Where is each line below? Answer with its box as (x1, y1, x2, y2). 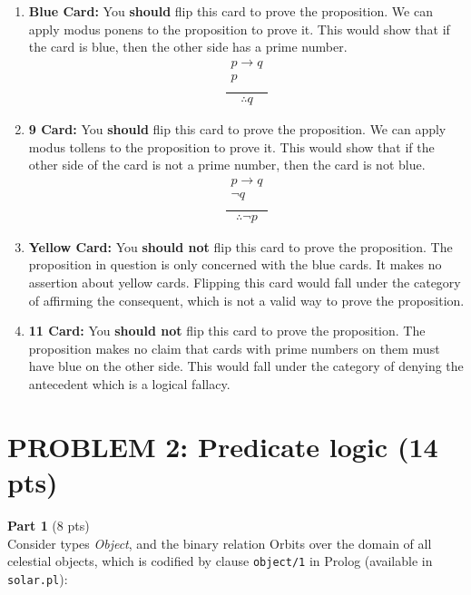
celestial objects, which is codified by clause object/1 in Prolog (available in (7, 551, 433, 571)
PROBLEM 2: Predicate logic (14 (7, 427, 438, 464)
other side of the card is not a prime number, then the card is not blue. (28, 155, 426, 174)
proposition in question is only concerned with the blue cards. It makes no (28, 255, 442, 274)
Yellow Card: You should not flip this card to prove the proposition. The (28, 237, 453, 256)
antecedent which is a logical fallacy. (28, 375, 231, 393)
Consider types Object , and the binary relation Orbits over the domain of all (7, 533, 432, 552)
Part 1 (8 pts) (7, 515, 90, 534)
